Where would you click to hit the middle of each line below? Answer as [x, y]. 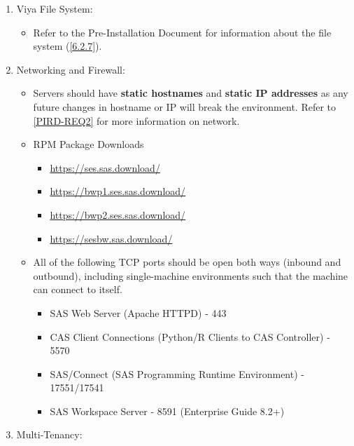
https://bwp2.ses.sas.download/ [118, 214]
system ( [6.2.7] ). [68, 46]
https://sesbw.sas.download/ [111, 238]
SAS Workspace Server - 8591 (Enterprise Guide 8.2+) [167, 411]
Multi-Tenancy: [49, 434]
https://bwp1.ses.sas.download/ [118, 191]
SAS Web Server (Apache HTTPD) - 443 [138, 312]
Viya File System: [55, 8]
